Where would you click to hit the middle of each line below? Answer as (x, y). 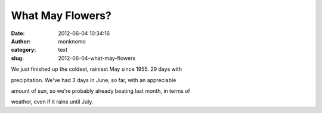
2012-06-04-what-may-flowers (97, 58)
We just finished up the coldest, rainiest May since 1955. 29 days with (96, 69)
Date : (18, 33)
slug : (17, 58)
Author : (21, 41)
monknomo (72, 41)
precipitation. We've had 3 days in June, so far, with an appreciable (94, 80)
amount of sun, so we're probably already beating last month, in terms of (100, 91)
